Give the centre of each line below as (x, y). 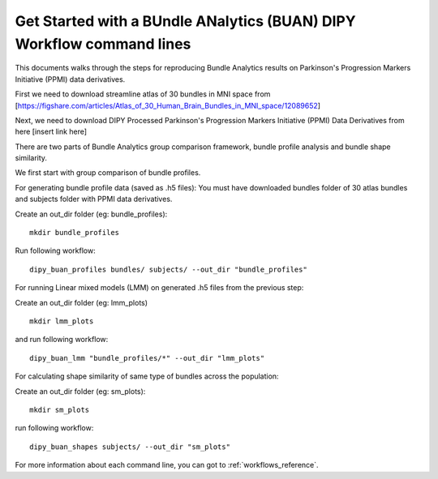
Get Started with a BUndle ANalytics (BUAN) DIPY (185, 21)
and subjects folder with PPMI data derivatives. (94, 199)
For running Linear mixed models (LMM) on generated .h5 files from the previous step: (159, 288)
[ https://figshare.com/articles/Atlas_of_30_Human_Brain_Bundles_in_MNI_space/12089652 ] (167, 105)
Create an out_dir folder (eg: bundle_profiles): (91, 214)
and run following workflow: (62, 340)
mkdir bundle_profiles (75, 233)
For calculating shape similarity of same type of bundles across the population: (147, 376)
